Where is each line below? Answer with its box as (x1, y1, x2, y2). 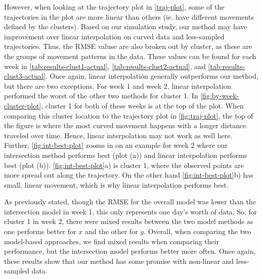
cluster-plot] (4, 100, 41, 110)
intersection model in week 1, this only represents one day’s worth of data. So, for (4, 206, 257, 216)
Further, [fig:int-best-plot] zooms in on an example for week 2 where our (4, 140, 228, 150)
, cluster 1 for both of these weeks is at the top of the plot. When (41, 100, 244, 110)
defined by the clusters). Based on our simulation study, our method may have (4, 21, 247, 32)
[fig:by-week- (200, 90, 239, 101)
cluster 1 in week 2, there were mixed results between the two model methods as (4, 216, 253, 227)
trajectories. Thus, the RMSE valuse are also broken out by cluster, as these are (4, 41, 252, 51)
